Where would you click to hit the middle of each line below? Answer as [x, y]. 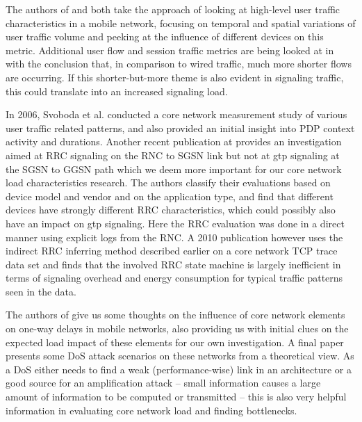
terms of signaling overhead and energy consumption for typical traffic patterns [174, 278]
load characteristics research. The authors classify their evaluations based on [168, 182]
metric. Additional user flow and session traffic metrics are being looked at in [170, 50]
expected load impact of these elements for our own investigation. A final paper [175, 342]
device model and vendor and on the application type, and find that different [170, 196]
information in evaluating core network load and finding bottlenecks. [151, 410]
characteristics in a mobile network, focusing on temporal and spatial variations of [181, 23]
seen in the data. [41, 291]
